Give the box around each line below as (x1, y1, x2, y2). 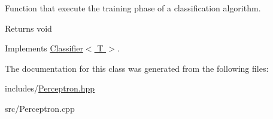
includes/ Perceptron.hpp (5, 82, 95, 94)
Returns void (5, 22, 52, 34)
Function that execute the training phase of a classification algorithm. (5, 2, 261, 14)
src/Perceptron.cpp (5, 102, 75, 114)
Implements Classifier (5, 42, 83, 54)
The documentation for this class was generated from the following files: (5, 62, 269, 74)
